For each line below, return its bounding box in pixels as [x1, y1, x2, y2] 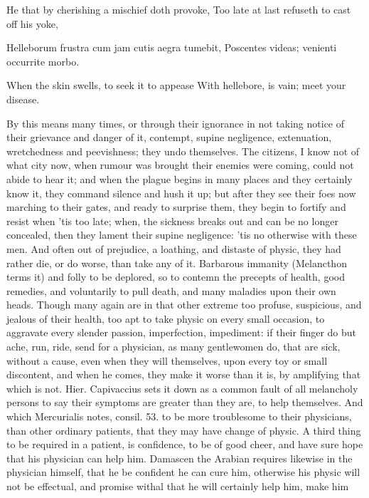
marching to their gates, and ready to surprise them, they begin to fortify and [6, 199, 346, 214]
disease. [6, 91, 40, 106]
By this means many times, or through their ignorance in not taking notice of [6, 115, 345, 130]
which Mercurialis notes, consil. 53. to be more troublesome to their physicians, [6, 409, 352, 424]
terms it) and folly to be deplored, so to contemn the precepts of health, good [6, 269, 345, 284]
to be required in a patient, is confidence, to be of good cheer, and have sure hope [6, 437, 363, 452]
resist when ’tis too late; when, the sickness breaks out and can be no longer [6, 213, 338, 228]
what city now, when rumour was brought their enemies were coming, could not [6, 157, 354, 172]
